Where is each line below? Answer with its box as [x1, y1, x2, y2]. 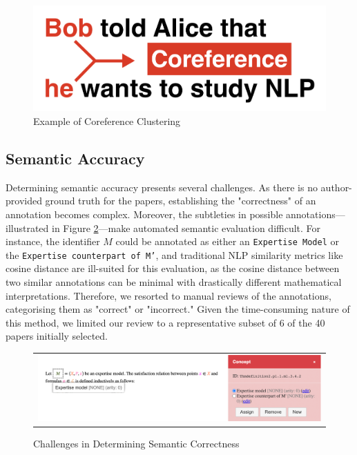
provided [6, 193, 42, 208]
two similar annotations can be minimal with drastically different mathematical [6, 275, 342, 289]
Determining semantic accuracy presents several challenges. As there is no [6, 180, 318, 194]
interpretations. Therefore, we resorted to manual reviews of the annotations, [6, 288, 331, 302]
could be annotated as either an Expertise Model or [115, 234, 339, 249]
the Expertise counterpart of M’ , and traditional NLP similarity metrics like [6, 247, 343, 262]
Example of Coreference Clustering [33, 113, 181, 128]
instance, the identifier [6, 234, 100, 249]
